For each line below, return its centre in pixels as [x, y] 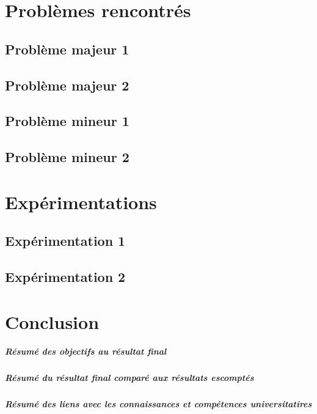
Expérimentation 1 [65, 241]
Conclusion [52, 321]
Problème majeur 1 [67, 49]
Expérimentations [81, 201]
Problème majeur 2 [67, 85]
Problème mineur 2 [67, 157]
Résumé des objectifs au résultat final [86, 351]
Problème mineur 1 [67, 121]
